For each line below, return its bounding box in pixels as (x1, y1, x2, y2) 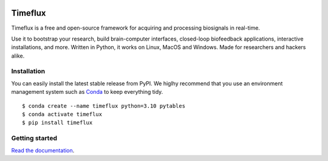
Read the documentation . (11, 146, 75, 154)
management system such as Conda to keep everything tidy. (11, 88, 163, 96)
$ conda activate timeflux (22, 111, 103, 117)
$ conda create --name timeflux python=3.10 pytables (22, 102, 185, 109)
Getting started (11, 134, 58, 142)
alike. (11, 52, 25, 59)
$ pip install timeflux (22, 119, 93, 126)
